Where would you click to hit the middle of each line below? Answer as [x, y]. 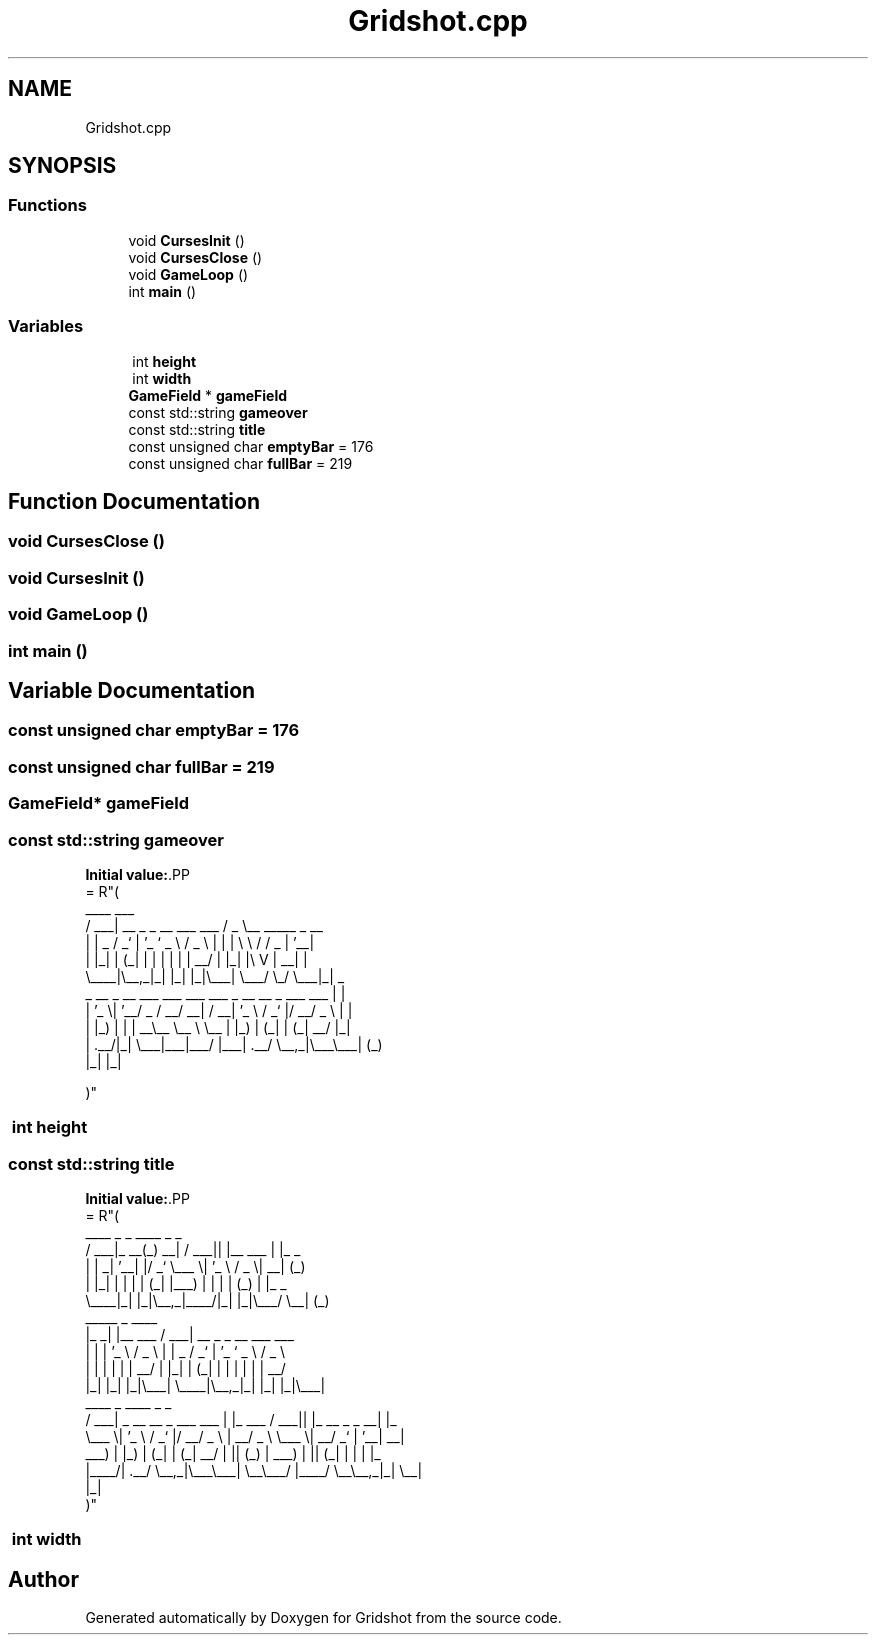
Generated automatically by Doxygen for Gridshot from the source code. [323, 1618]
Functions [47, 205]
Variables [46, 326]
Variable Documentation [132, 690]
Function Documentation [134, 501]
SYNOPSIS [62, 166]
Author [43, 1579]
